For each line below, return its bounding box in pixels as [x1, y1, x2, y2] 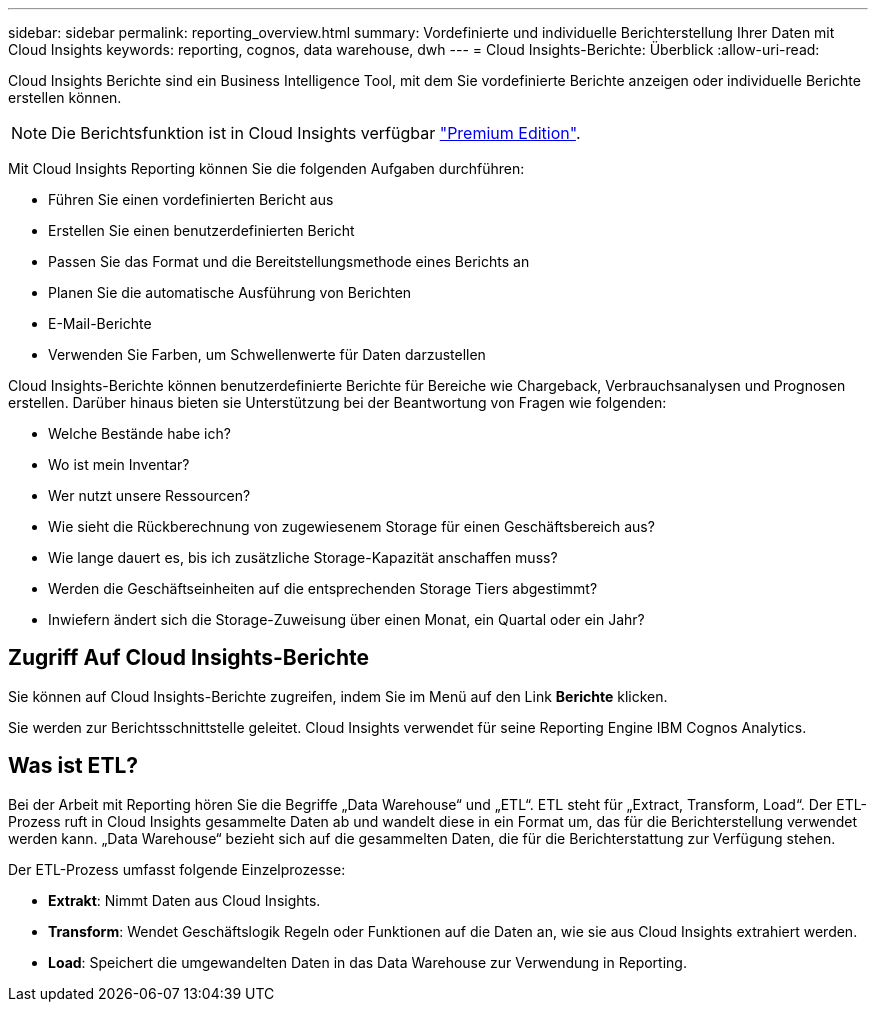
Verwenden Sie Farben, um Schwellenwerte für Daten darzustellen [48, 346, 486, 363]
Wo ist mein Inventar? [48, 456, 190, 473]
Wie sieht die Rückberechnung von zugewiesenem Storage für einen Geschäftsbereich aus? [48, 518, 655, 535]
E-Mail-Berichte [48, 315, 152, 332]
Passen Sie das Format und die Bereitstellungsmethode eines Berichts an [48, 253, 530, 270]
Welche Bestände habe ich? [48, 425, 231, 442]
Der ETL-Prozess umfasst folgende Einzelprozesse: [8, 860, 346, 878]
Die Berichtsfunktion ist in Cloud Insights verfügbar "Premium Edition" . [51, 123, 581, 143]
